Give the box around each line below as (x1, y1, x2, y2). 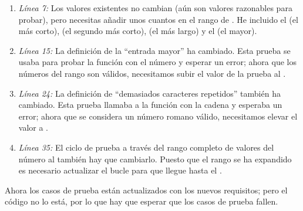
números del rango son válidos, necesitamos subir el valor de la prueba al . (18, 67, 286, 79)
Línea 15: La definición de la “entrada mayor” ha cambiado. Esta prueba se (18, 44, 291, 56)
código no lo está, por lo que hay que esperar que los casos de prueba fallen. (5, 195, 278, 207)
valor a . (18, 121, 49, 134)
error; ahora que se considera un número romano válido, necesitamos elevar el (18, 110, 298, 122)
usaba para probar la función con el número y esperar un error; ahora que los (18, 56, 297, 68)
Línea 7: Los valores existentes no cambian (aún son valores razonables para (18, 2, 292, 13)
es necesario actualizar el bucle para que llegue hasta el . (18, 164, 222, 176)
